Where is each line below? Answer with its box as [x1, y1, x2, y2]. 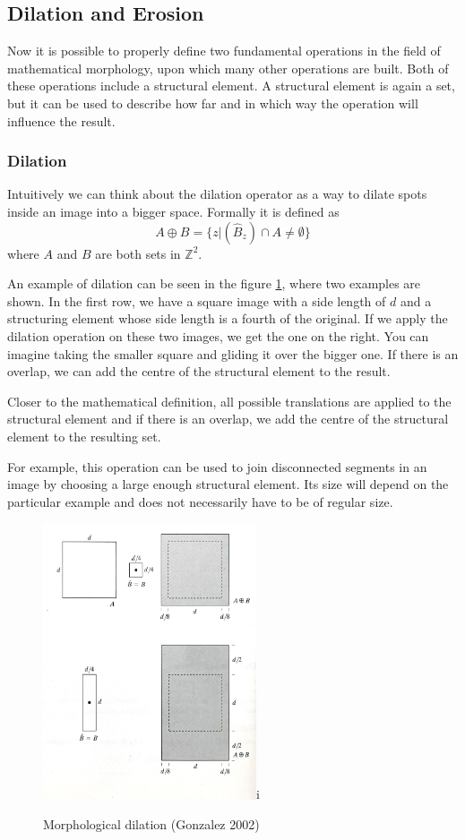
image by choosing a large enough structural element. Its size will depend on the [7, 475, 449, 493]
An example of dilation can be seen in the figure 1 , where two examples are [7, 274, 421, 293]
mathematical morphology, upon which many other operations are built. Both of [7, 58, 449, 77]
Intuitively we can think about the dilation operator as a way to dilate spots [7, 184, 427, 203]
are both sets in [95, 244, 181, 262]
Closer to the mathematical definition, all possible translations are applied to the [7, 391, 452, 410]
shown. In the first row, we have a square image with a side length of [7, 291, 386, 310]
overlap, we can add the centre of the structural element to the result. [7, 362, 391, 381]
